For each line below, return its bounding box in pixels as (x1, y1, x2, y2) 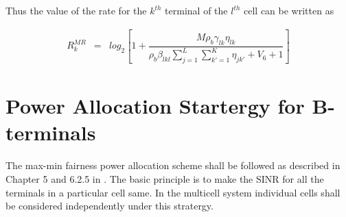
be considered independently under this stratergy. (5, 199, 214, 213)
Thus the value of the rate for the (5, 3, 147, 17)
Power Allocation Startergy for (5, 92, 305, 120)
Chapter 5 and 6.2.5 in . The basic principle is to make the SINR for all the (5, 172, 324, 186)
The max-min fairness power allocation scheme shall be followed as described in (5, 158, 341, 173)
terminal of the (165, 3, 228, 17)
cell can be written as (244, 3, 334, 17)
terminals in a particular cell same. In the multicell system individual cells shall (5, 185, 341, 199)
